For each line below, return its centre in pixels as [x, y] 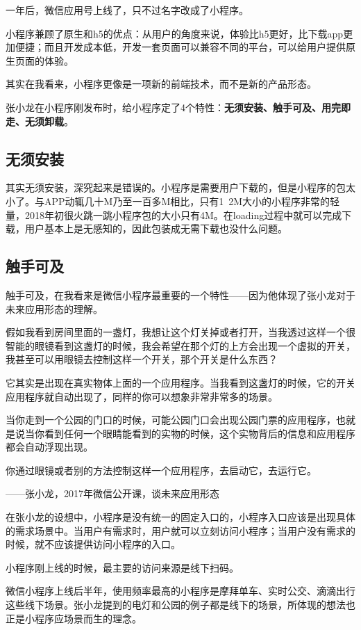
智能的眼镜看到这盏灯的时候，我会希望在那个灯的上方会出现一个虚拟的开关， [180, 345]
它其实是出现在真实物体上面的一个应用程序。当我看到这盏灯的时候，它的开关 [180, 382]
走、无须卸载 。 [40, 121]
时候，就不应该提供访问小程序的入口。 [93, 544]
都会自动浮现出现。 [49, 447]
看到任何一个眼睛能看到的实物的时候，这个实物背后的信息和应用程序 [200, 433]
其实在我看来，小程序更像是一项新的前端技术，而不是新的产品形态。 [161, 84]
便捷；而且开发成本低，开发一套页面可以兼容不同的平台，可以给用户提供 [180, 47]
